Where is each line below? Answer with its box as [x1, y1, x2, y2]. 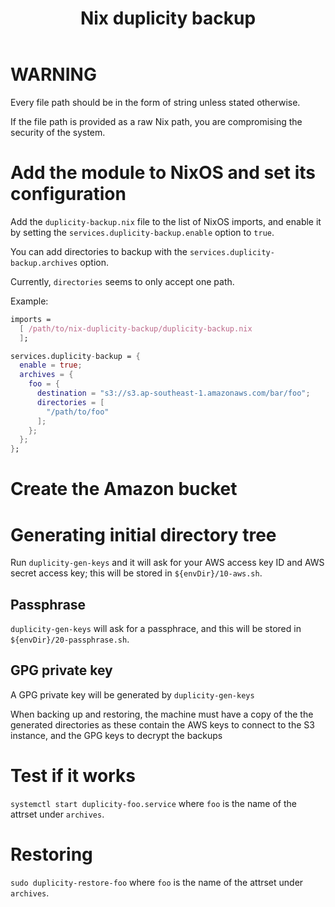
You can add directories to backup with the [10, 245, 188, 257]
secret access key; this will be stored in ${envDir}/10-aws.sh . [10, 567, 263, 579]
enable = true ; [19, 360, 83, 371]
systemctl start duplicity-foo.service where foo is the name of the [10, 797, 297, 809]
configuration [10, 183, 127, 206]
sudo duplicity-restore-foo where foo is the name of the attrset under [10, 876, 304, 888]
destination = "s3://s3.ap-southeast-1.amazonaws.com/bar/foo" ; [36, 388, 311, 398]
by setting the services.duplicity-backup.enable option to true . [10, 226, 275, 238]
